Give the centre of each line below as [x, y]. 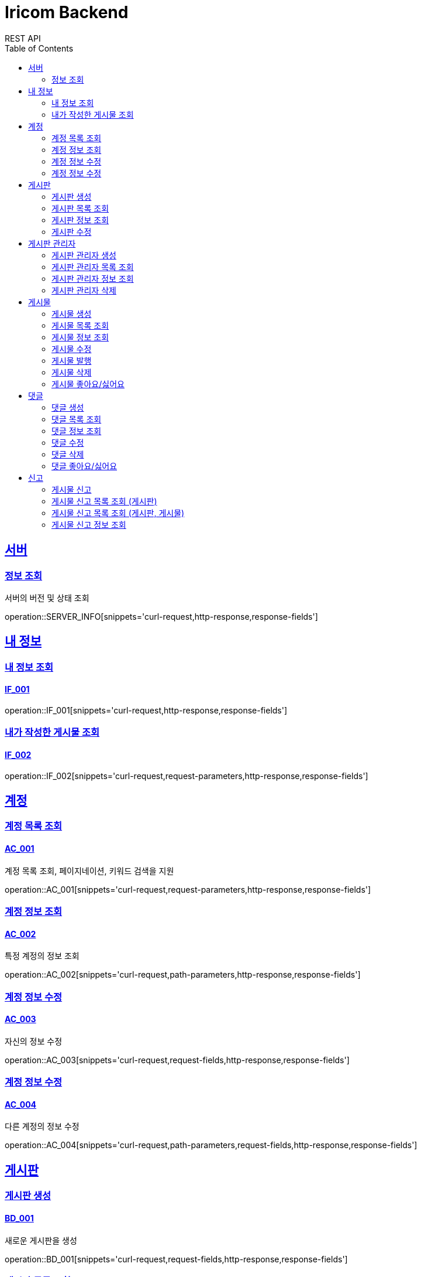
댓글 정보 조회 [77, 431]
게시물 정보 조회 [80, 337]
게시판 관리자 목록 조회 [93, 267]
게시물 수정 [72, 349]
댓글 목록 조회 [77, 419]
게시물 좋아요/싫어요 [88, 384]
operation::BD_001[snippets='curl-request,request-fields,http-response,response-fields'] [176, 1259]
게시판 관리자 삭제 [84, 290]
